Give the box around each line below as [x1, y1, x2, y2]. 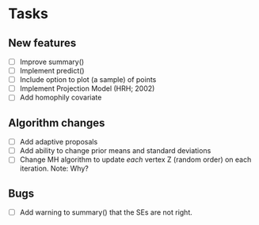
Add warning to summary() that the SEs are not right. [19, 208, 192, 217]
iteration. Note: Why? [19, 163, 89, 174]
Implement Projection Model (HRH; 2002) [19, 84, 155, 93]
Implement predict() [19, 66, 85, 76]
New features [8, 36, 77, 50]
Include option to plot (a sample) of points [19, 75, 157, 84]
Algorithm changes [8, 116, 105, 129]
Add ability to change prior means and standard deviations [19, 146, 211, 156]
